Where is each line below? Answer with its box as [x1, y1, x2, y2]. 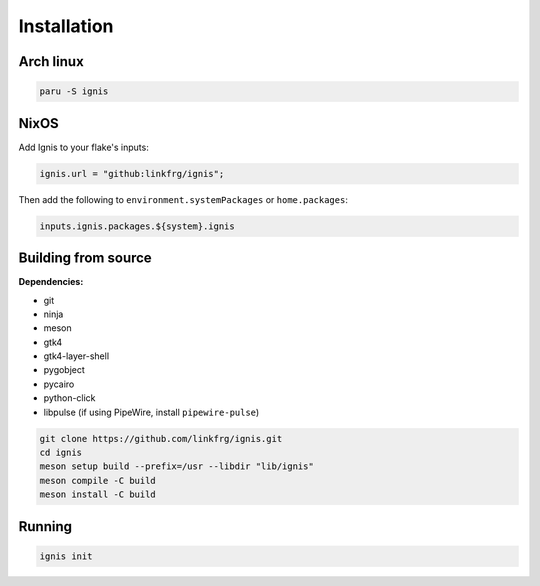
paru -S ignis [39, 86, 109, 97]
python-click [43, 392, 96, 404]
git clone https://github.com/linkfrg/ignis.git [39, 433, 283, 444]
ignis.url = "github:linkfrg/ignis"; [39, 168, 225, 179]
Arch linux [18, 53, 84, 70]
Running [18, 518, 73, 535]
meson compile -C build [39, 475, 157, 486]
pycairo [43, 378, 75, 390]
